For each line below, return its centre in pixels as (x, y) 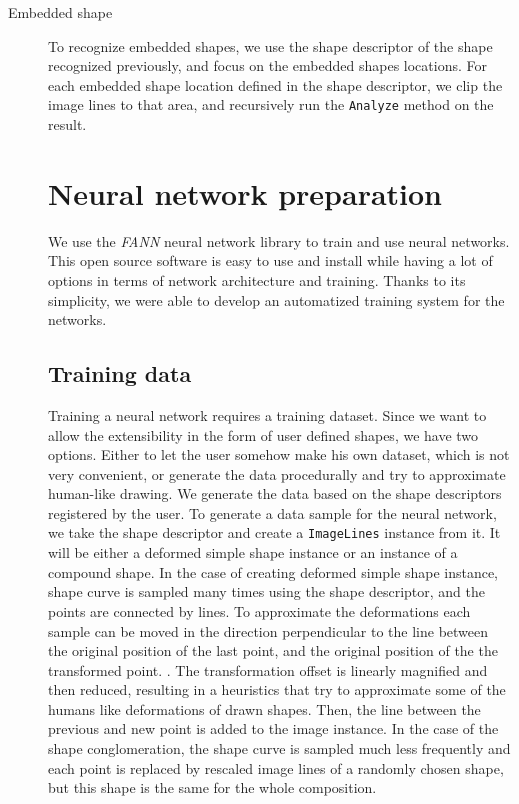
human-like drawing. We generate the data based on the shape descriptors (275, 493)
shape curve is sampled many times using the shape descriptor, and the (266, 591)
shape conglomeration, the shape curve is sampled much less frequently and (279, 748)
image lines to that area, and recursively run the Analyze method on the (271, 104)
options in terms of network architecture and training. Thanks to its (257, 279)
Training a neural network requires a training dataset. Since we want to (267, 414)
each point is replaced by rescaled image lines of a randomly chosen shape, (276, 767)
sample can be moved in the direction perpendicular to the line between (268, 630)
